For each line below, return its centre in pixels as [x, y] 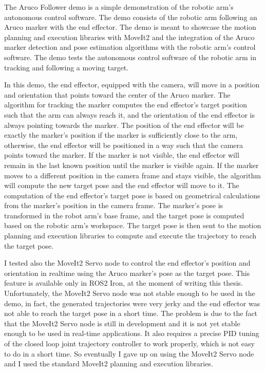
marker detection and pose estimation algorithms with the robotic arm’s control [130, 47]
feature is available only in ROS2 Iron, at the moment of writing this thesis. [124, 283]
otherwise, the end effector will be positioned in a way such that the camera [124, 145]
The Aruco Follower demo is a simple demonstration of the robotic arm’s [119, 7]
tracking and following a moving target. [66, 67]
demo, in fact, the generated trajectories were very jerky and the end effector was [132, 303]
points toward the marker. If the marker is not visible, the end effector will [122, 155]
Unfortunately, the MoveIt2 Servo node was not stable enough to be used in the [130, 293]
